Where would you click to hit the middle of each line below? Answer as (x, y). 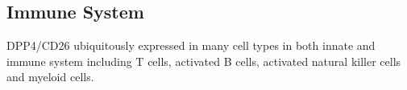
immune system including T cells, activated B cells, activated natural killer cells (204, 61)
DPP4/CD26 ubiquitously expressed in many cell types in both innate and (191, 45)
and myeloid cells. (50, 77)
